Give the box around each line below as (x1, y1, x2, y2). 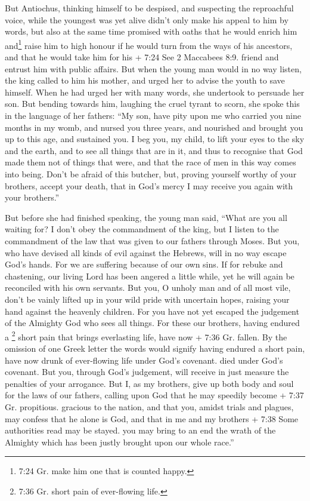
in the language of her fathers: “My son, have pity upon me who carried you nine (5, 109, 301, 121)
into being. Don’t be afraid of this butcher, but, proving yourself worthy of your (5, 167, 297, 180)
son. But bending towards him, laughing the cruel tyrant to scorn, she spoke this (5, 97, 300, 110)
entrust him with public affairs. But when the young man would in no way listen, (5, 62, 302, 75)
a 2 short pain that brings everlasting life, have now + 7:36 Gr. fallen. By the (5, 328, 287, 343)
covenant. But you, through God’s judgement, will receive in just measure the (5, 365, 289, 378)
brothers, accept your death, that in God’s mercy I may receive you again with (5, 179, 293, 192)
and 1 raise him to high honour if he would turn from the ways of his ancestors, (5, 37, 293, 51)
